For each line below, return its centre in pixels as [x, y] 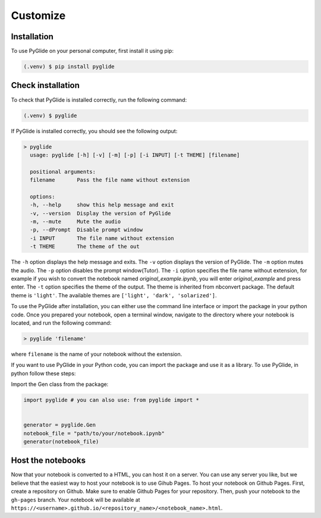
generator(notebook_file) [61, 441]
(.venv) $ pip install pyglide [69, 67]
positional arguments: [63, 172]
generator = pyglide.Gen [60, 425]
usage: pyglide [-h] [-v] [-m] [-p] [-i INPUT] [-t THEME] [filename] [135, 155]
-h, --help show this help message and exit [102, 205]
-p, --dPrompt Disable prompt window [86, 230]
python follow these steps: [43, 373]
